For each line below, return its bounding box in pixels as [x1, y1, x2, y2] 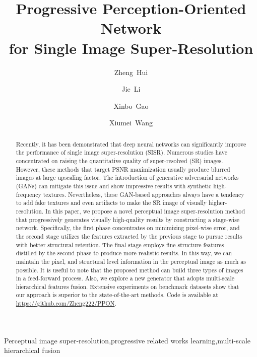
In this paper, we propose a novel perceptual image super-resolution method [45, 206, 245, 215]
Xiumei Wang [109, 117, 153, 128]
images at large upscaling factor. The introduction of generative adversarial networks [16, 173, 239, 182]
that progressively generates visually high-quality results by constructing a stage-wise [16, 215, 240, 224]
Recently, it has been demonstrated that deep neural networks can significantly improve [16, 139, 246, 148]
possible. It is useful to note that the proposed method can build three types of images [16, 265, 243, 274]
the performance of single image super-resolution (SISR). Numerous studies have [16, 148, 228, 157]
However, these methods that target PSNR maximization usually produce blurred [16, 165, 230, 173]
